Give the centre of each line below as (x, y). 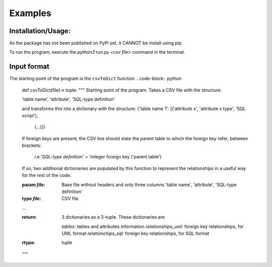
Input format (29, 67)
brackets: (32, 145)
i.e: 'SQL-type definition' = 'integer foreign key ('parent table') (98, 157)
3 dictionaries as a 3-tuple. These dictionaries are (113, 217)
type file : (31, 199)
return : (29, 217)
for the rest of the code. (47, 175)
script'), (30, 115)
